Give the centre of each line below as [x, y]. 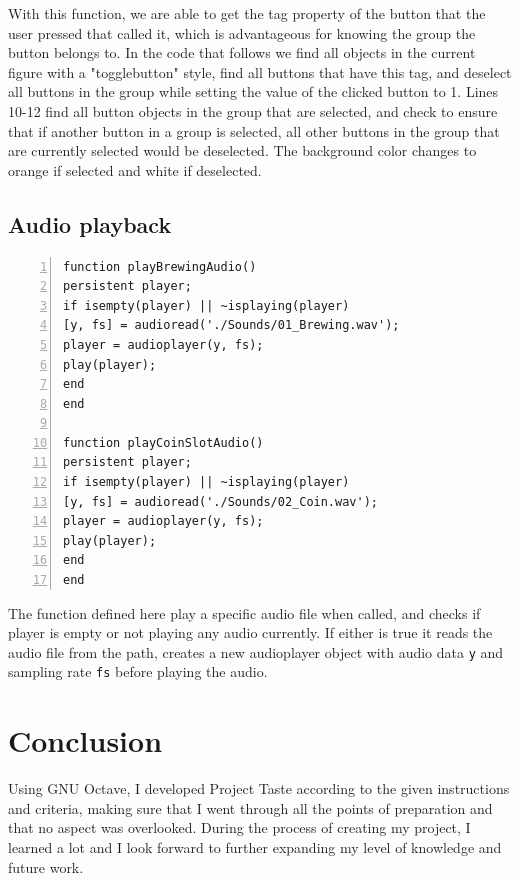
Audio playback [90, 223]
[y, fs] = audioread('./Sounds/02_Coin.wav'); [220, 501]
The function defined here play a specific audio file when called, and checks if [244, 612]
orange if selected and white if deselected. [135, 169]
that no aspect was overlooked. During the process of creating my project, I [239, 827]
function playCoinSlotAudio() [163, 442]
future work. [46, 866]
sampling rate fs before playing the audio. [138, 671]
